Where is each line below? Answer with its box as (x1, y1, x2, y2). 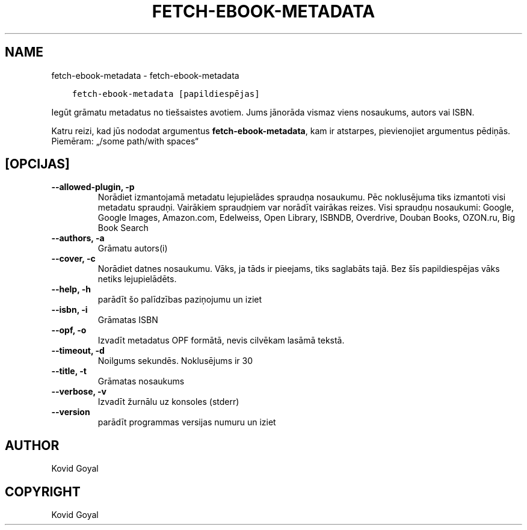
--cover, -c (51, 253, 96, 264)
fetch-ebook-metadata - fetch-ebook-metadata (51, 70, 239, 81)
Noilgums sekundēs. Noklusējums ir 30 (97, 356, 253, 366)
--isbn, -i (51, 304, 88, 315)
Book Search (97, 223, 149, 233)
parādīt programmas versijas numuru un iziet (97, 417, 276, 428)
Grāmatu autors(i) (97, 243, 168, 254)
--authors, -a (51, 233, 105, 244)
